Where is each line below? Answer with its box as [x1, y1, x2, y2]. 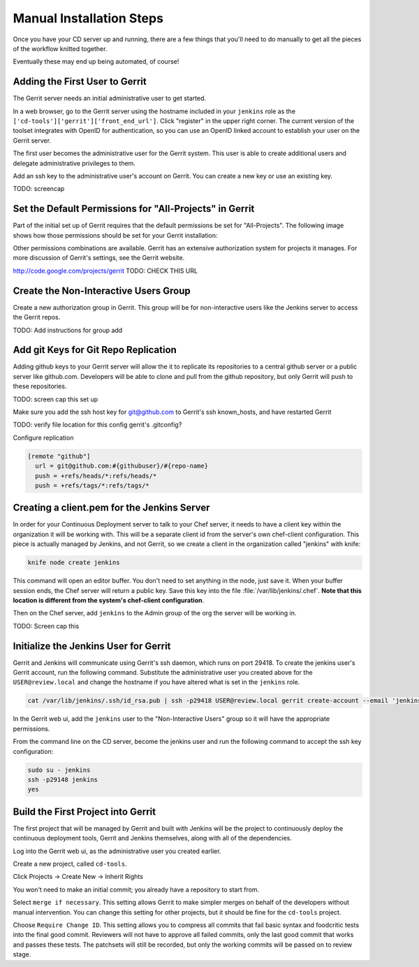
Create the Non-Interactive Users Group [13, 285, 191, 296]
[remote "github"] [27, 452, 91, 460]
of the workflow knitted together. [13, 44, 108, 52]
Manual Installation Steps [13, 10, 164, 26]
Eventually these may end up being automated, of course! [13, 57, 179, 66]
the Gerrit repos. [13, 313, 61, 322]
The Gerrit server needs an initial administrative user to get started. [13, 94, 206, 103]
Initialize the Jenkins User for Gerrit [13, 640, 171, 652]
